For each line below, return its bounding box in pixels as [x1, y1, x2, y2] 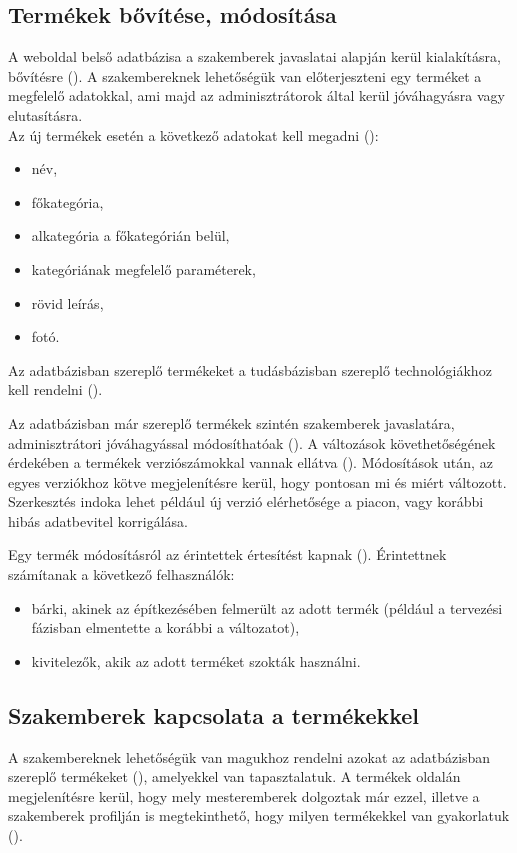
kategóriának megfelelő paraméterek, [31, 258, 256, 279]
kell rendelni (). [8, 379, 103, 400]
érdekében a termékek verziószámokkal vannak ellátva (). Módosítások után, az [8, 452, 493, 473]
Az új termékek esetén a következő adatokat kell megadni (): [8, 124, 379, 145]
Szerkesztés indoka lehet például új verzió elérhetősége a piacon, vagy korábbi [8, 491, 484, 512]
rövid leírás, [31, 292, 104, 313]
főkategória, [31, 191, 104, 212]
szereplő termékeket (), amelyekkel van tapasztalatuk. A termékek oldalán [8, 766, 461, 787]
